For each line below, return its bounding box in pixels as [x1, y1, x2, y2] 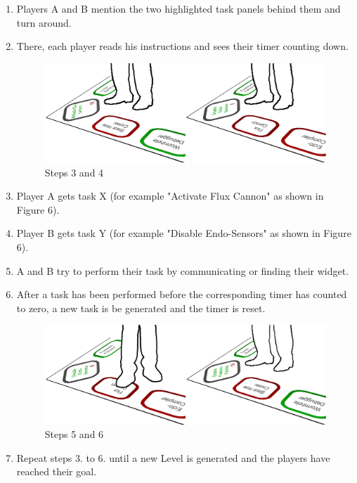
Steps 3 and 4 [44, 165, 104, 179]
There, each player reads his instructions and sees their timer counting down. [16, 39, 349, 53]
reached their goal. [16, 464, 97, 479]
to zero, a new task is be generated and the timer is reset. [16, 300, 266, 315]
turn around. [16, 15, 72, 30]
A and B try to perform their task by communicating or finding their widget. [16, 263, 349, 278]
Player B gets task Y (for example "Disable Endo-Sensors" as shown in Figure [16, 226, 351, 240]
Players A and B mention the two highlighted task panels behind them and [16, 1, 341, 15]
